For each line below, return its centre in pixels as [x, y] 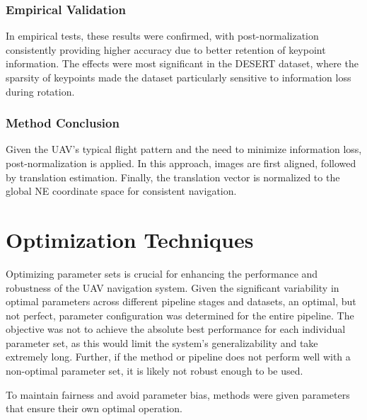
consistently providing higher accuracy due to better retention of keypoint [166, 49]
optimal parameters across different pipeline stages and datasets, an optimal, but [181, 301]
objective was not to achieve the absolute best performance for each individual [176, 329]
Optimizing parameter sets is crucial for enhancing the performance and [162, 273]
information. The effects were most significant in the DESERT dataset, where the [182, 63]
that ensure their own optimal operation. [94, 408]
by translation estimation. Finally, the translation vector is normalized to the [173, 177]
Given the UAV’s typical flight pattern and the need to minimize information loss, [184, 149]
